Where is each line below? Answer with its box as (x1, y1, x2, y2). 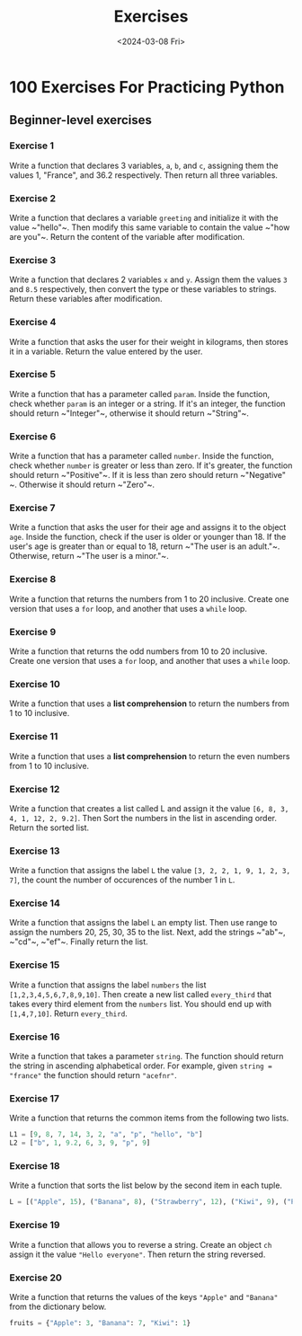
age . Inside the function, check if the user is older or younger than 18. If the (9, 532, 287, 543)
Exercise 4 (9, 316, 57, 329)
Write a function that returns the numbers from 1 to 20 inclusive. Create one (9, 593, 289, 604)
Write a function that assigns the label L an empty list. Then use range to (9, 917, 278, 928)
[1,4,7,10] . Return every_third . (9, 1008, 128, 1019)
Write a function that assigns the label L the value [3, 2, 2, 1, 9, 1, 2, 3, (9, 865, 290, 876)
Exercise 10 (9, 677, 61, 690)
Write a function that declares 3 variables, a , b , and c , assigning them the (9, 160, 279, 171)
